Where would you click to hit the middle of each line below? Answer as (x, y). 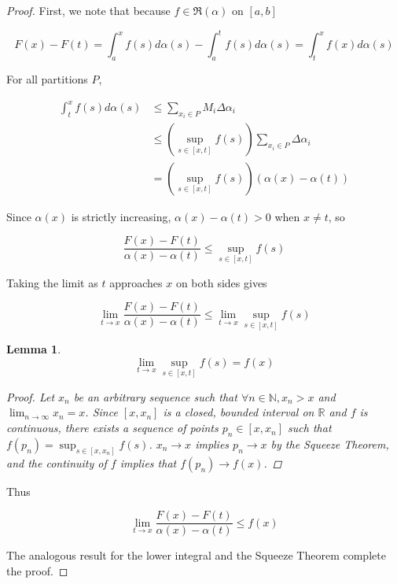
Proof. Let (31, 396)
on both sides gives (221, 282)
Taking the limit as (52, 282)
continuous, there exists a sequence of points (112, 428)
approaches (136, 282)
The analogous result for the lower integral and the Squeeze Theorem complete (196, 555)
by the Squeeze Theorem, (330, 444)
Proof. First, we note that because (88, 10)
